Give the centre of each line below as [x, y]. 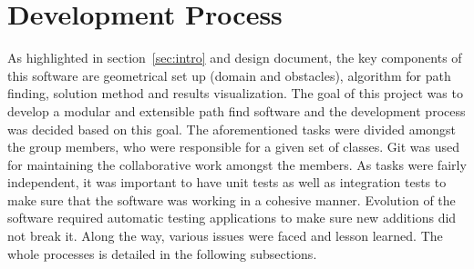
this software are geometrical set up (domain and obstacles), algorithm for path [229, 75]
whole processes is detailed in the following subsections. [162, 253]
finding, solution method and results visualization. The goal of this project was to [235, 93]
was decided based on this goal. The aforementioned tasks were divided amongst [232, 129]
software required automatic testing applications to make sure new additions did [232, 218]
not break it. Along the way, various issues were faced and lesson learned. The [225, 236]
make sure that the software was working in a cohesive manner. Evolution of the [232, 199]
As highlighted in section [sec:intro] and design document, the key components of [235, 58]
